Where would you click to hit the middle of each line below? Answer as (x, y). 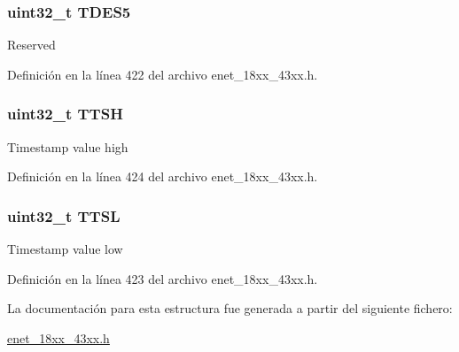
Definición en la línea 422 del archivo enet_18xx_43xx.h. (163, 74)
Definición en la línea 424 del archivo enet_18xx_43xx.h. (163, 176)
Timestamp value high (68, 146)
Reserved (31, 45)
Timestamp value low (65, 249)
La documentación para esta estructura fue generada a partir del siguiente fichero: (230, 308)
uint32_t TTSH (65, 114)
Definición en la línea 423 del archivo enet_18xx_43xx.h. (163, 278)
